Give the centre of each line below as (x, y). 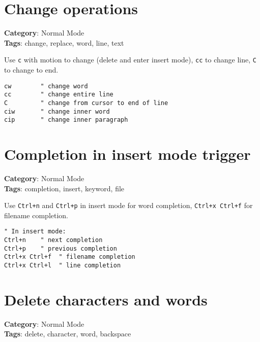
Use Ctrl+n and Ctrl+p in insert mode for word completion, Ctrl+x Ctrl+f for (128, 205)
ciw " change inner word (57, 111)
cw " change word (46, 86)
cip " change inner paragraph (66, 120)
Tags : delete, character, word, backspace (68, 334)
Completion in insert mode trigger (127, 154)
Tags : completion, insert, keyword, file (64, 188)
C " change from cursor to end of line (86, 103)
